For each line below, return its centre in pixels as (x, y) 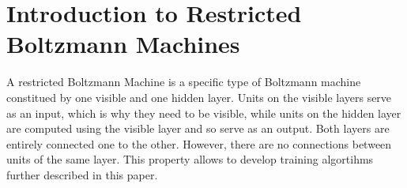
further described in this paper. (82, 174)
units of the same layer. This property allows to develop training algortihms (190, 159)
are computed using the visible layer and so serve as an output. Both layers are (198, 128)
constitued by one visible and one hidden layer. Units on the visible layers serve (199, 97)
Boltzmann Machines (123, 44)
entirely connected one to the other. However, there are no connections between (199, 143)
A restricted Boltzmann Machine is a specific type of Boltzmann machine (184, 82)
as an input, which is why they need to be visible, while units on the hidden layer (204, 113)
